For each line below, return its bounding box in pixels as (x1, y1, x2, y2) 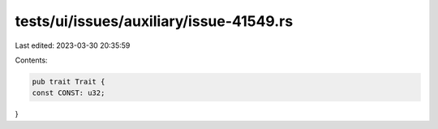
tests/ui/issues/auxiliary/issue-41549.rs (15, 12, 294, 30)
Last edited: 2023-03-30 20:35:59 (15, 41, 131, 50)
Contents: (15, 55, 48, 65)
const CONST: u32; (32, 88, 105, 97)
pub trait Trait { (32, 77, 105, 86)
